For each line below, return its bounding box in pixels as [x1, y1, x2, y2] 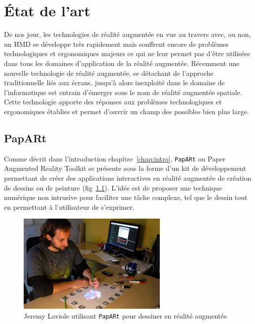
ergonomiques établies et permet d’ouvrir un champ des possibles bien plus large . [4, 106, 249, 116]
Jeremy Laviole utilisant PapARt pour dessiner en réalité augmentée [24, 310, 227, 321]
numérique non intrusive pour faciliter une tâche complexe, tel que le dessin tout [4, 192, 248, 202]
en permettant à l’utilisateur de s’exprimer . [4, 201, 135, 212]
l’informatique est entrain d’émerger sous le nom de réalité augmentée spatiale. [4, 87, 242, 97]
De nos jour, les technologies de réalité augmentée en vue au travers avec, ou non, [4, 29, 251, 39]
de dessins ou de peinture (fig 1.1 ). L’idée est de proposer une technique [4, 182, 222, 193]
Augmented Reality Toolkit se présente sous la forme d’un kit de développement [4, 163, 246, 173]
